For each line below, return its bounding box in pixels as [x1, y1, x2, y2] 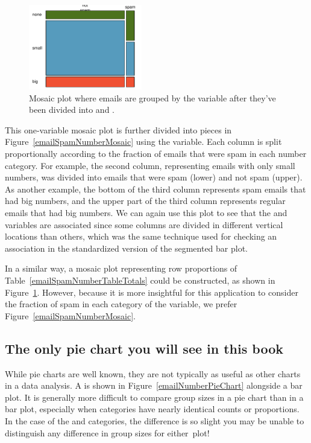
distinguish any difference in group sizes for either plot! [5, 426, 210, 439]
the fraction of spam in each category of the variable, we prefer [5, 298, 237, 310]
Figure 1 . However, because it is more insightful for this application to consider [5, 285, 298, 298]
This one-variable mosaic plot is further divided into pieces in [5, 123, 232, 136]
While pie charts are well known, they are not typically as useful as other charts [5, 367, 301, 380]
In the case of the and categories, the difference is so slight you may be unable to [5, 414, 304, 427]
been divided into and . [29, 103, 115, 116]
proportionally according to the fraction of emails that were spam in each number [5, 147, 307, 160]
